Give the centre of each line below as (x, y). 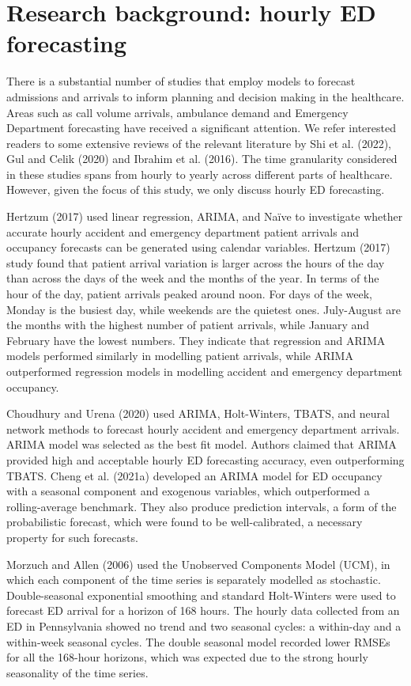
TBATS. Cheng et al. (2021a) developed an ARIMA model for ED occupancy (194, 475)
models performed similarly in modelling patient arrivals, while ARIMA (180, 356)
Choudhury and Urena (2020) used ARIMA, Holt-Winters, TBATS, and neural (198, 413)
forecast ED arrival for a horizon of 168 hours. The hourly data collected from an (203, 610)
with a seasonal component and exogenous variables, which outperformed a (188, 491)
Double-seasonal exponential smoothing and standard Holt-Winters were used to (201, 595)
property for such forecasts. (72, 537)
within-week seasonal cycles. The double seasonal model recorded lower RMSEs (198, 641)
